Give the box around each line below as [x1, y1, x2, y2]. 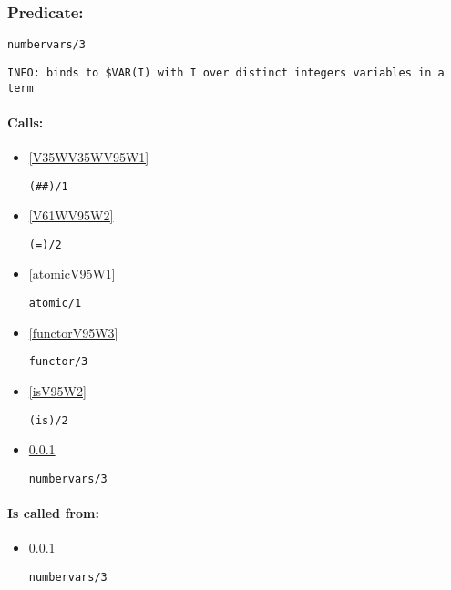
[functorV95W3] [28, 322, 118, 341]
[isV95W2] [28, 381, 87, 400]
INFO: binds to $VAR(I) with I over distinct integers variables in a [7, 66, 445, 79]
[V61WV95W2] [28, 206, 114, 225]
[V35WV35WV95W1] [28, 147, 149, 166]
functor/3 [28, 355, 88, 369]
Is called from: [7, 504, 99, 523]
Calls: [7, 112, 44, 131]
